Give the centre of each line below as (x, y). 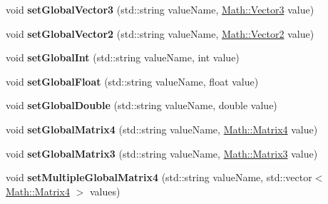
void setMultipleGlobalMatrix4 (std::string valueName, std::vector (159, 177)
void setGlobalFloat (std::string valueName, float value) (132, 81)
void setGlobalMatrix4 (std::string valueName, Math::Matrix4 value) (162, 129)
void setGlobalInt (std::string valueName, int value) (123, 57)
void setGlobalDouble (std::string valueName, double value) (142, 105)
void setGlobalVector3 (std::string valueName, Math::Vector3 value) (160, 9)
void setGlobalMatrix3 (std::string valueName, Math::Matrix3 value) (162, 153)
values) (105, 191)
